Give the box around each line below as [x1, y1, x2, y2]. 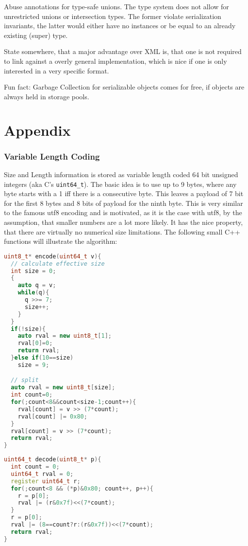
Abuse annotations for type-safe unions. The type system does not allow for [4, 1, 229, 11]
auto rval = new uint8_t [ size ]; [11, 384, 116, 391]
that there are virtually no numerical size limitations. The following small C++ [4, 226, 240, 237]
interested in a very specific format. [4, 65, 109, 75]
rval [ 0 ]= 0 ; [17, 340, 53, 347]
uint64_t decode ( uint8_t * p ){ [4, 456, 101, 463]
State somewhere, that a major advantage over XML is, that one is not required [4, 46, 242, 56]
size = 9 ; [17, 361, 50, 368]
